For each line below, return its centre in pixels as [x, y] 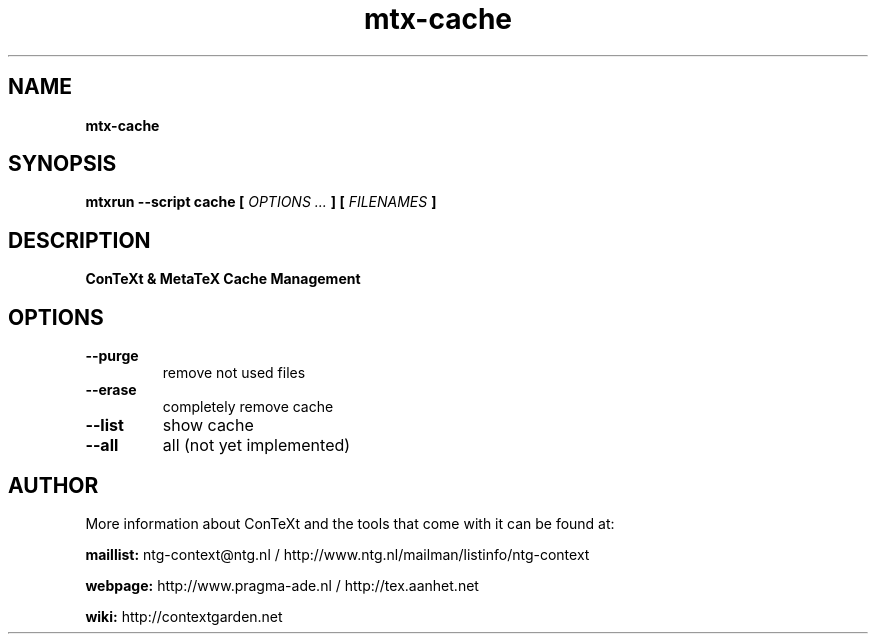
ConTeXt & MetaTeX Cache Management [223, 279]
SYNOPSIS [62, 164]
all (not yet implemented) [256, 445]
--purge [112, 356]
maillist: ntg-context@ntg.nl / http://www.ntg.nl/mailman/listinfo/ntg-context [337, 554]
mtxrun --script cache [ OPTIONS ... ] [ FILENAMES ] [261, 202]
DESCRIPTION [79, 240]
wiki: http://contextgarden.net [184, 616]
